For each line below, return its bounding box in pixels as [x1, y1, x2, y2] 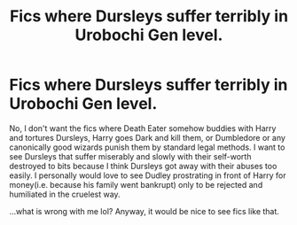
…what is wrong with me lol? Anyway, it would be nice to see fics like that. [9, 206, 279, 216]
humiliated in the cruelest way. [9, 189, 121, 199]
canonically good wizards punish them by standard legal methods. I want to [9, 142, 285, 152]
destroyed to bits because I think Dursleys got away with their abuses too [9, 160, 277, 171]
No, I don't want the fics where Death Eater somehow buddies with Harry [9, 122, 277, 134]
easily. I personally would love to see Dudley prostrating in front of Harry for [9, 170, 286, 181]
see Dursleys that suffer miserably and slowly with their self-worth [9, 151, 252, 161]
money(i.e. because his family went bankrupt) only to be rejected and [9, 179, 263, 190]
